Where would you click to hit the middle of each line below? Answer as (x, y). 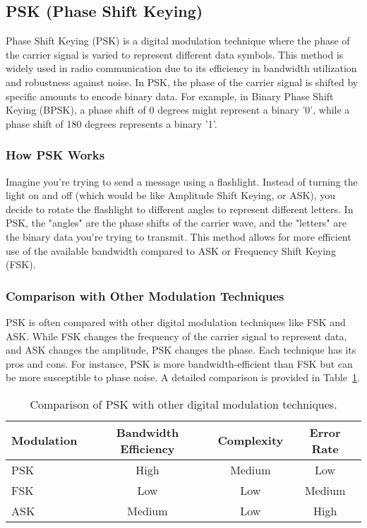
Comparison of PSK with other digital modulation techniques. (183, 404)
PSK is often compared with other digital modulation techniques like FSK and (176, 322)
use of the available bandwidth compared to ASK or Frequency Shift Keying (171, 250)
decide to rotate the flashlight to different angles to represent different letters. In (180, 209)
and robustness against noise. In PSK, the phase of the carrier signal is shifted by (182, 82)
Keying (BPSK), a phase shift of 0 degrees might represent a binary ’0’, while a (178, 110)
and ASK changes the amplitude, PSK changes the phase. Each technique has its (181, 350)
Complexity (251, 440)
